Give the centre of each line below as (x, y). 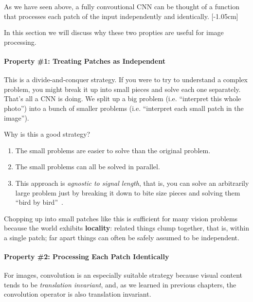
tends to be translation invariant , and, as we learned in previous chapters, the (120, 284)
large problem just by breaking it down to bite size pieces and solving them (128, 192)
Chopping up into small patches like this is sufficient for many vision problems (121, 218)
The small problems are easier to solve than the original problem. (113, 150)
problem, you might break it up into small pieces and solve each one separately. (122, 89)
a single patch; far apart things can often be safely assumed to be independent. (122, 237)
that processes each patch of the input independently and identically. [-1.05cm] (121, 16)
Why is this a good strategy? (47, 134)
